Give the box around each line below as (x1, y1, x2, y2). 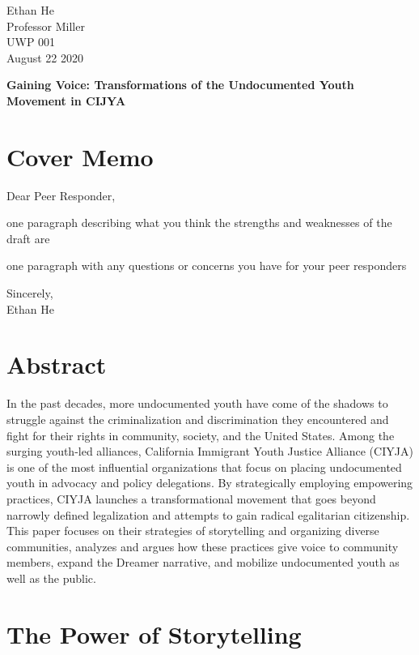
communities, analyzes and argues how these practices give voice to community (6, 537, 399, 554)
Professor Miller (6, 17, 85, 34)
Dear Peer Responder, (6, 186, 116, 203)
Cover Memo (6, 139, 154, 173)
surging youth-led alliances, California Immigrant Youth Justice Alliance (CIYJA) (6, 443, 413, 460)
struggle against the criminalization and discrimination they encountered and (6, 410, 389, 427)
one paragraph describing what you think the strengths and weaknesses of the (6, 214, 392, 231)
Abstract (6, 348, 107, 381)
